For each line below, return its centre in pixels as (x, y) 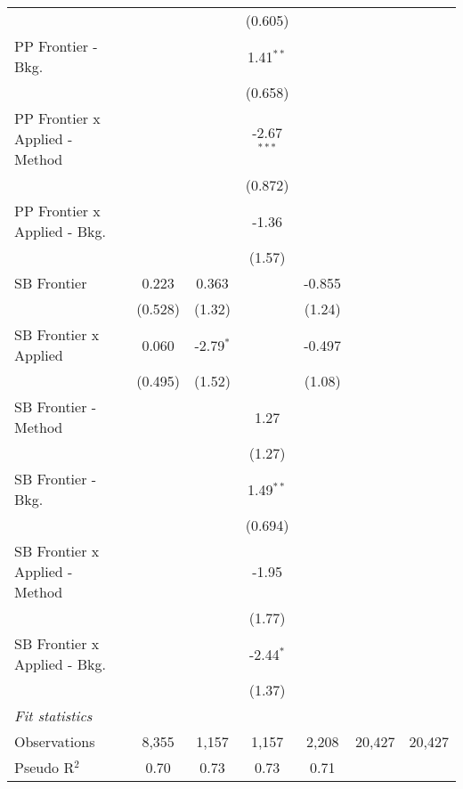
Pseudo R (45, 767)
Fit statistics (53, 716)
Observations (55, 741)
